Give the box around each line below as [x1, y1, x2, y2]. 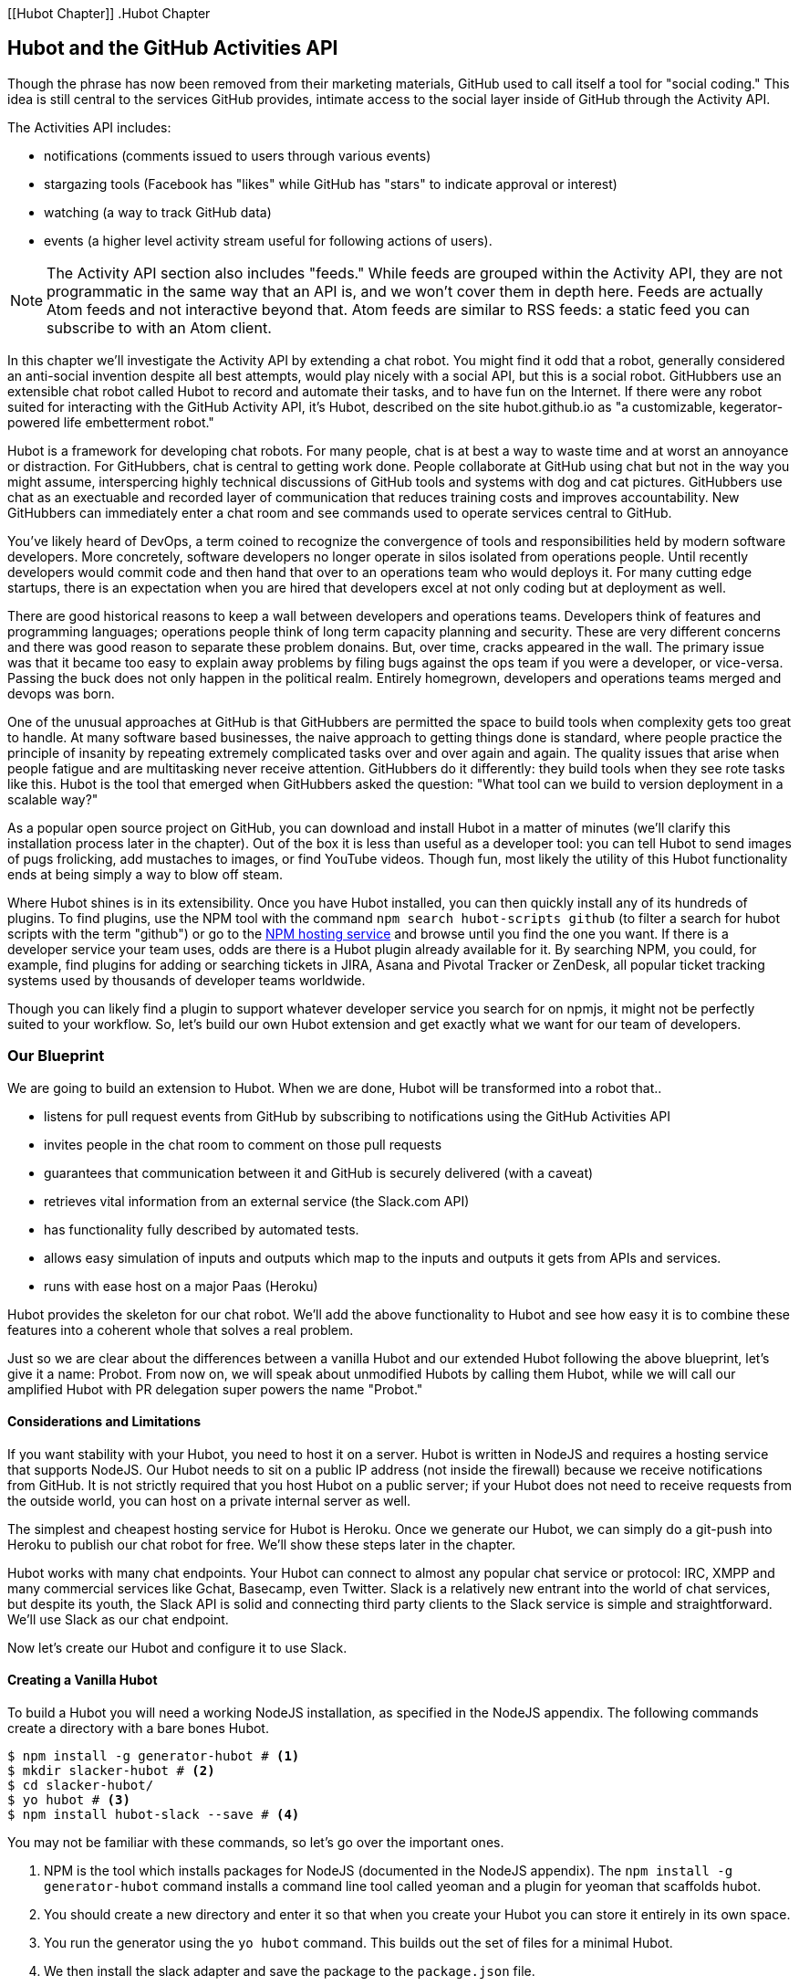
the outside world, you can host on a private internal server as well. [7, 1492, 411, 1508]
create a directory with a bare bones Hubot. [7, 1720, 269, 1737]
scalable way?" [7, 791, 99, 807]
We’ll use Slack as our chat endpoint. [7, 1611, 229, 1627]
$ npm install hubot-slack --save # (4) [7, 1807, 300, 1823]
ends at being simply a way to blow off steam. [7, 866, 283, 882]
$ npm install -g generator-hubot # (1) [7, 1749, 300, 1764]
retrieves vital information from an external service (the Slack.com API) [44, 1193, 470, 1209]
